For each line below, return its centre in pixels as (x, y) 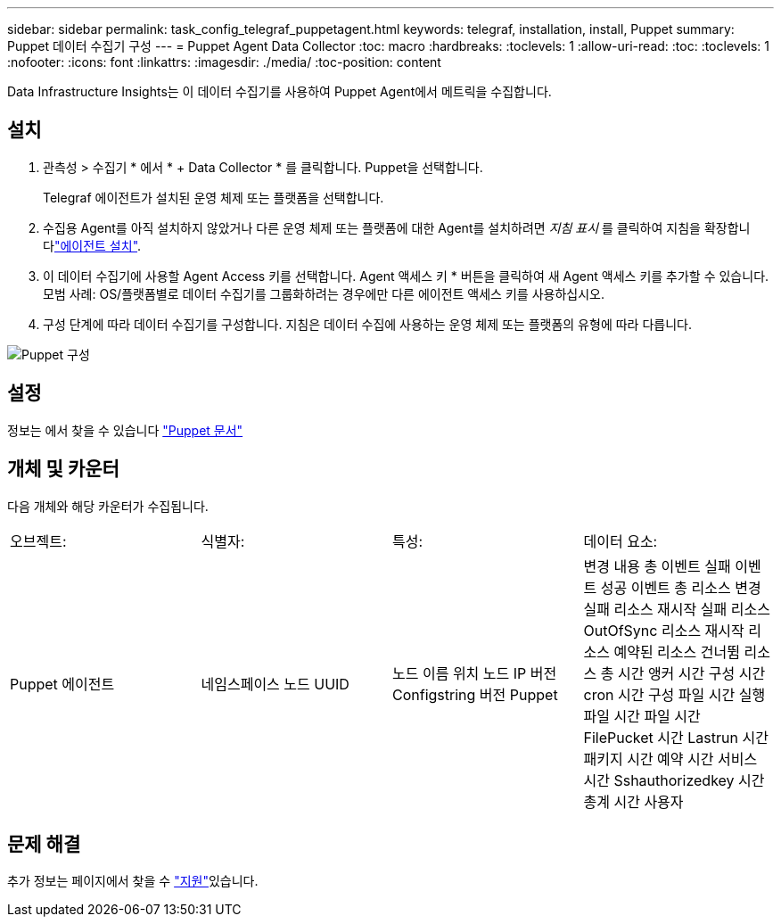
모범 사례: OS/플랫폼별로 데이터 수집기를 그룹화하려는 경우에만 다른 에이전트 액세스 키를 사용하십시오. (324, 293)
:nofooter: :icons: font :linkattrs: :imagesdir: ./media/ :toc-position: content (224, 62)
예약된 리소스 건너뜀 (677, 652)
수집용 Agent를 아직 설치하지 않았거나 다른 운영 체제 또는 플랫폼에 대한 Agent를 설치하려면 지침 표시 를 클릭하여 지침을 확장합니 (397, 227)
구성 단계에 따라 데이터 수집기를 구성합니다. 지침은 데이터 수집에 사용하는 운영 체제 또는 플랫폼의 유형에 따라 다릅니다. (367, 324)
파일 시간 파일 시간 (642, 716)
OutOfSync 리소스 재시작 (664, 630)
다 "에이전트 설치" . (92, 245)
